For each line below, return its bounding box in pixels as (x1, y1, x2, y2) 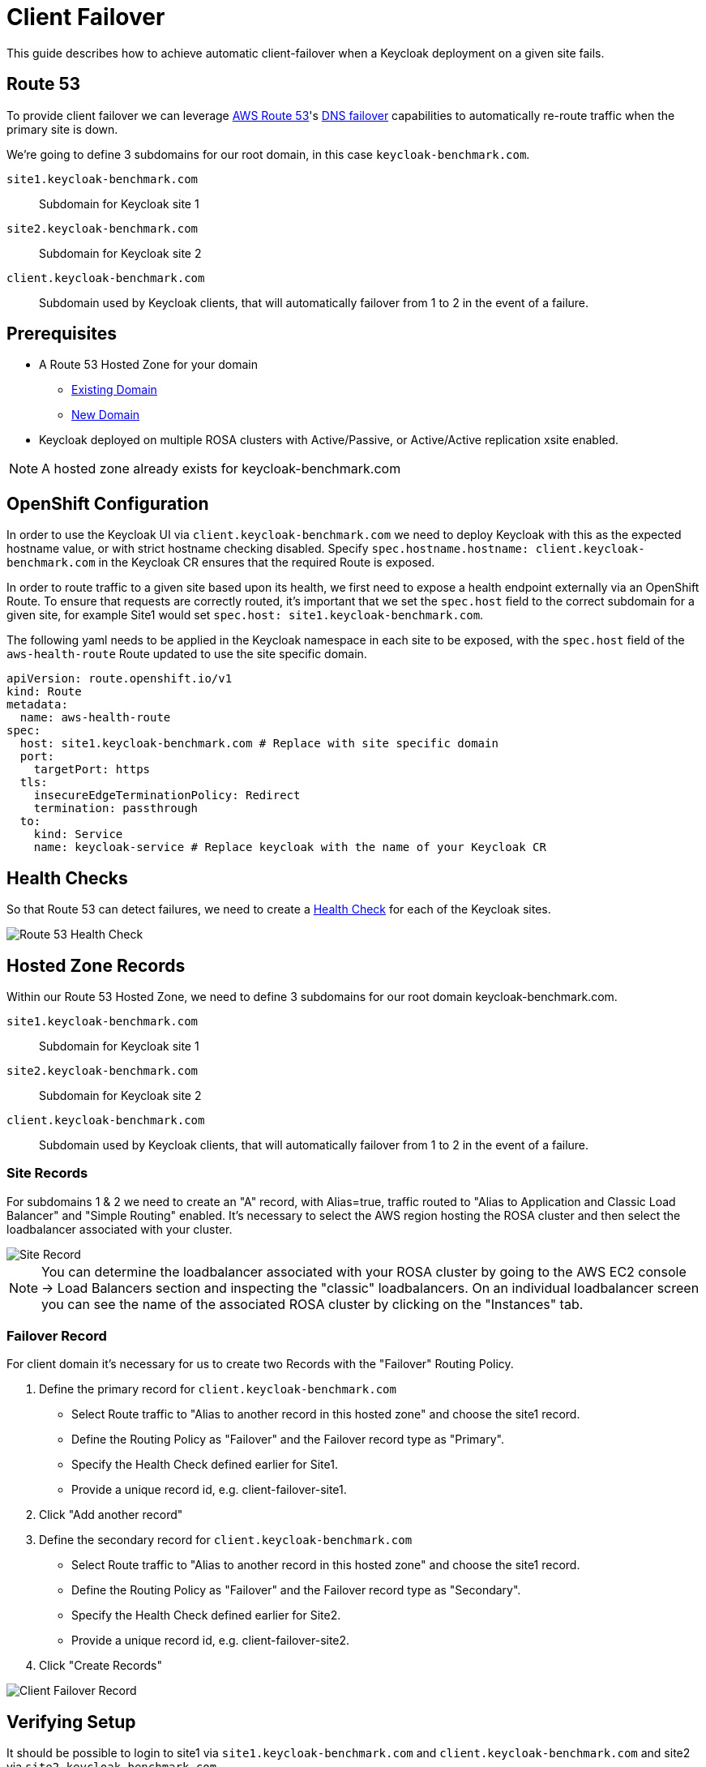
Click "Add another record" (39, 1508, 183, 1522)
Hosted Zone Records (6, 955, 186, 976)
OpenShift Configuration (6, 493, 209, 514)
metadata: (6, 698, 68, 712)
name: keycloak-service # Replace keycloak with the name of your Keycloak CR (33, 841, 546, 854)
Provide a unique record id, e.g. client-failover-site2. (71, 1633, 350, 1648)
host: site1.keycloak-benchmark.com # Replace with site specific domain (19, 737, 498, 751)
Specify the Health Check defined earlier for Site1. (71, 1457, 338, 1472)
